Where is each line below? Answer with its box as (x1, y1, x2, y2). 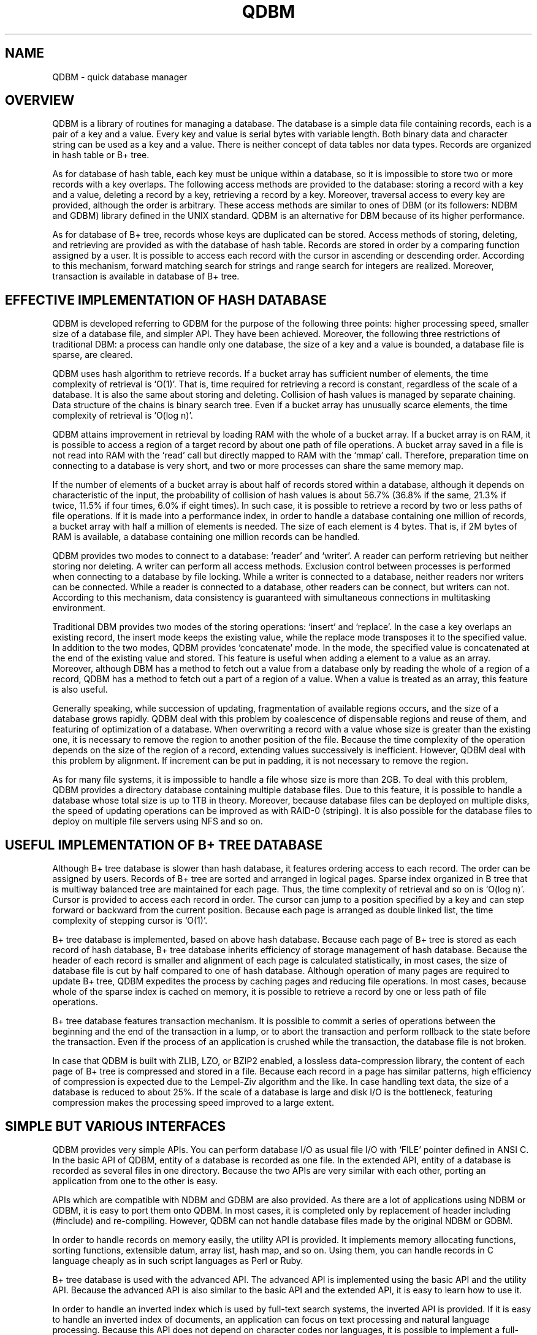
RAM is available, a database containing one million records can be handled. (52, 531, 360, 542)
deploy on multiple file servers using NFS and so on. (52, 816, 263, 827)
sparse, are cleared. (52, 349, 133, 360)
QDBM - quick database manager (52, 71, 188, 82)
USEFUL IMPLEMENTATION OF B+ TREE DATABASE (5, 837, 323, 853)
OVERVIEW (5, 93, 75, 108)
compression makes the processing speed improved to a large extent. (52, 1097, 334, 1108)
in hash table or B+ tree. (52, 150, 150, 161)
